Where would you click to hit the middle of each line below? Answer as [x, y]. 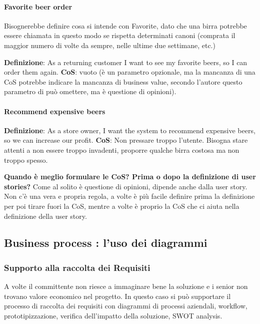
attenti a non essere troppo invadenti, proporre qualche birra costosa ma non [122, 149]
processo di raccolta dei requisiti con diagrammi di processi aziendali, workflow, [126, 306]
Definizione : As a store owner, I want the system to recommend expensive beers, [130, 130]
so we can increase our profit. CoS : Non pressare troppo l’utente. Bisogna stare [126, 140]
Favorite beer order [38, 6]
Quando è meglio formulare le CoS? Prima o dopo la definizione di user [130, 177]
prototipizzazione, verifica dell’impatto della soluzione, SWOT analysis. [113, 315]
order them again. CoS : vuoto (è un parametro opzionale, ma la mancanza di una [130, 72]
